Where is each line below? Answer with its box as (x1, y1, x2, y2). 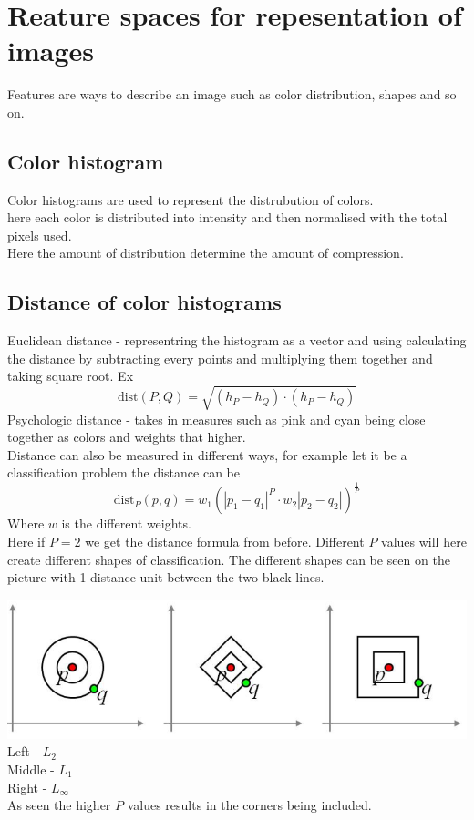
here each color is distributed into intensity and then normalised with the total (7, 208, 448, 227)
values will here (381, 531, 467, 550)
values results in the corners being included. (127, 795, 372, 815)
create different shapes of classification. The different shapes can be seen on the (7, 549, 450, 569)
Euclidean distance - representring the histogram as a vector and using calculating (7, 331, 467, 350)
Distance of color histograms (7, 288, 282, 316)
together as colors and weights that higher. (7, 427, 246, 446)
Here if (7, 531, 46, 550)
